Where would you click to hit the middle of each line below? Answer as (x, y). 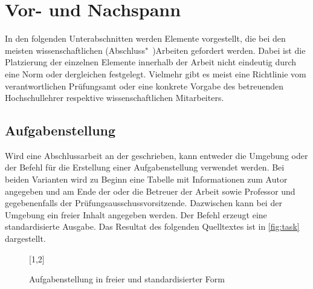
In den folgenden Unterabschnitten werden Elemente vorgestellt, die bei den (145, 38)
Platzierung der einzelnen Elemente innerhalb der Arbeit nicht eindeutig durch (151, 62)
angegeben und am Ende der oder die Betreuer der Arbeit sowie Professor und (150, 191)
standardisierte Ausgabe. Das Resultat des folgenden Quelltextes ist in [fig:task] (152, 226)
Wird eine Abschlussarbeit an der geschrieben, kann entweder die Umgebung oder (156, 155)
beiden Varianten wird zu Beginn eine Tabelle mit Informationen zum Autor (146, 179)
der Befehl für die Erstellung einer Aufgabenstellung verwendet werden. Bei (145, 167)
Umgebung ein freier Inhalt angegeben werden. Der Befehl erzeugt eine (136, 214)
